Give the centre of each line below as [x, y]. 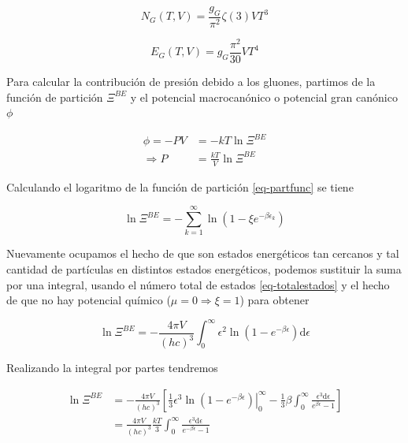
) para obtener [274, 300]
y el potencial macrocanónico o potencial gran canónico [264, 97]
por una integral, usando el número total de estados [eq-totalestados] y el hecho [198, 284]
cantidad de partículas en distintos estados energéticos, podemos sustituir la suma [204, 268]
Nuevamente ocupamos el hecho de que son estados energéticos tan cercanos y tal [203, 253]
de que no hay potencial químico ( [89, 300]
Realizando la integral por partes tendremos [112, 368]
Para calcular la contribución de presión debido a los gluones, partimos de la [191, 81]
